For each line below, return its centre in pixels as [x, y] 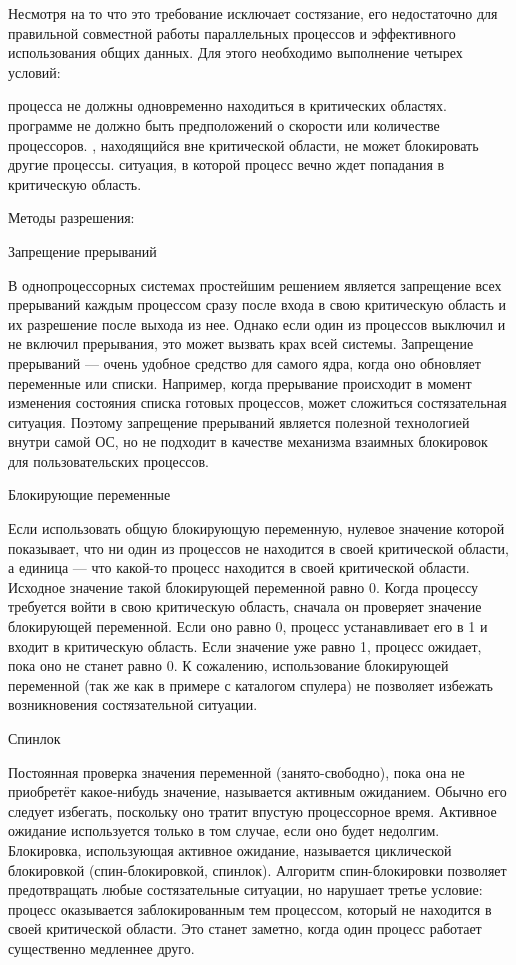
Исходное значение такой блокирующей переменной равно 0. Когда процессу [243, 586]
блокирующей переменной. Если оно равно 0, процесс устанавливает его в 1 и [248, 626]
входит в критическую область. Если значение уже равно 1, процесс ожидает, [245, 645]
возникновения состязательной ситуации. [133, 704]
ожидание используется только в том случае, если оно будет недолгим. [224, 830]
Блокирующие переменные [89, 494]
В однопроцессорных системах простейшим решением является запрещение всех [255, 284]
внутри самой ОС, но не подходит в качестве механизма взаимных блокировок [248, 441]
